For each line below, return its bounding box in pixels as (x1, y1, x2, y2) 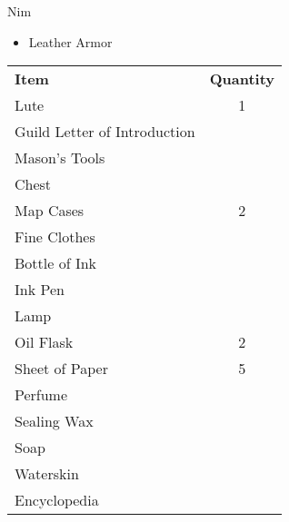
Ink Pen (15, 279, 65, 300)
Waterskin (15, 463, 79, 485)
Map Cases (15, 200, 85, 222)
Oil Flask (15, 331, 74, 353)
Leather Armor (28, 32, 113, 51)
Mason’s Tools (15, 147, 105, 169)
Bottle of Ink (15, 252, 97, 274)
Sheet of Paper (15, 358, 108, 379)
